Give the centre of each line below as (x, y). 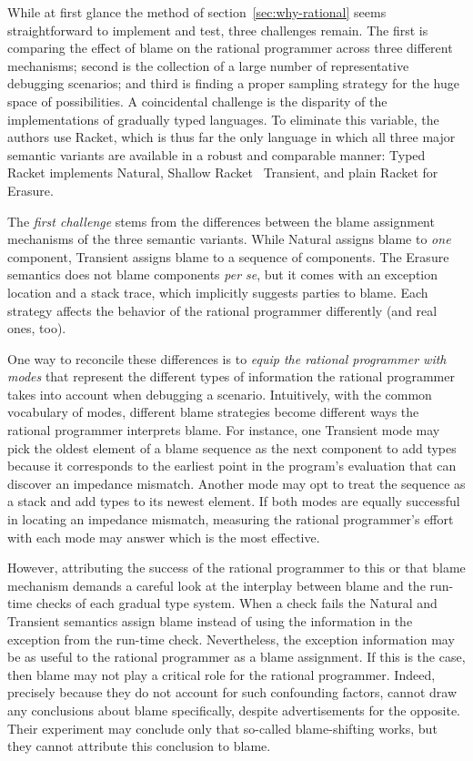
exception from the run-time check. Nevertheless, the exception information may (231, 639)
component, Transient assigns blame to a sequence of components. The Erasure (228, 256)
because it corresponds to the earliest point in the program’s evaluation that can (232, 466)
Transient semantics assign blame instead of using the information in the (210, 621)
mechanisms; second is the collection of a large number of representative (208, 65)
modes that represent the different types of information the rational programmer (231, 376)
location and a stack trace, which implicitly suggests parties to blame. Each (218, 292)
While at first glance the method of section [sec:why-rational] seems (197, 12)
